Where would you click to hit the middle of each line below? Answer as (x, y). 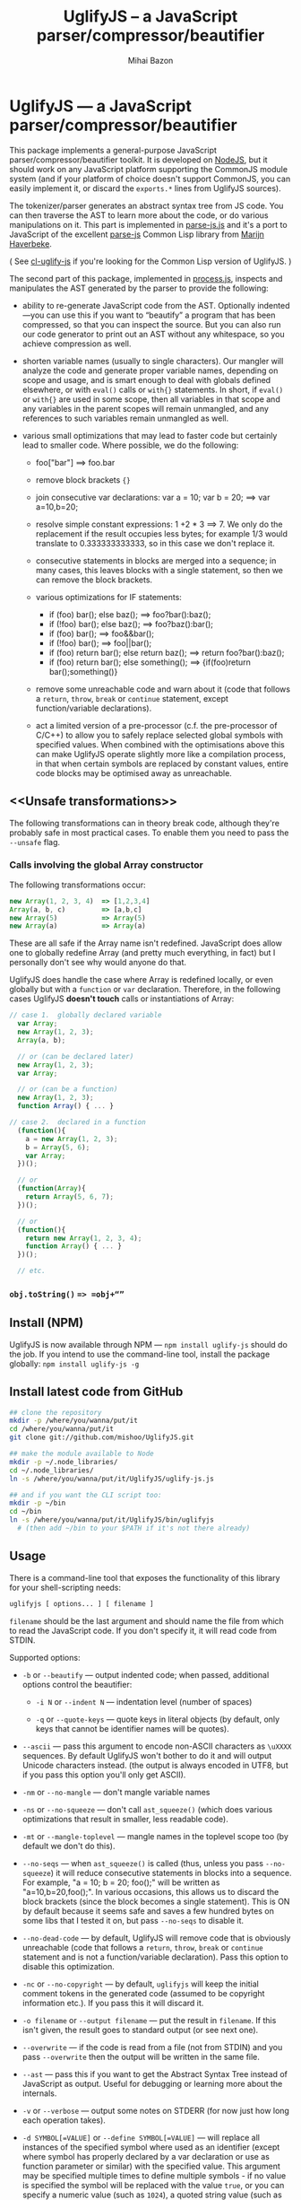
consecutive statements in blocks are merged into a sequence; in (156, 560)
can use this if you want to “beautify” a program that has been (161, 315)
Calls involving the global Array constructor (106, 865)
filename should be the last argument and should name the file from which (146, 1620)
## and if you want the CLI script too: (86, 1495)
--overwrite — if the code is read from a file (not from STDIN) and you (152, 2047)
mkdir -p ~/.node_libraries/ (64, 1462)
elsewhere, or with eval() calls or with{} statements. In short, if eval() (153, 389)
